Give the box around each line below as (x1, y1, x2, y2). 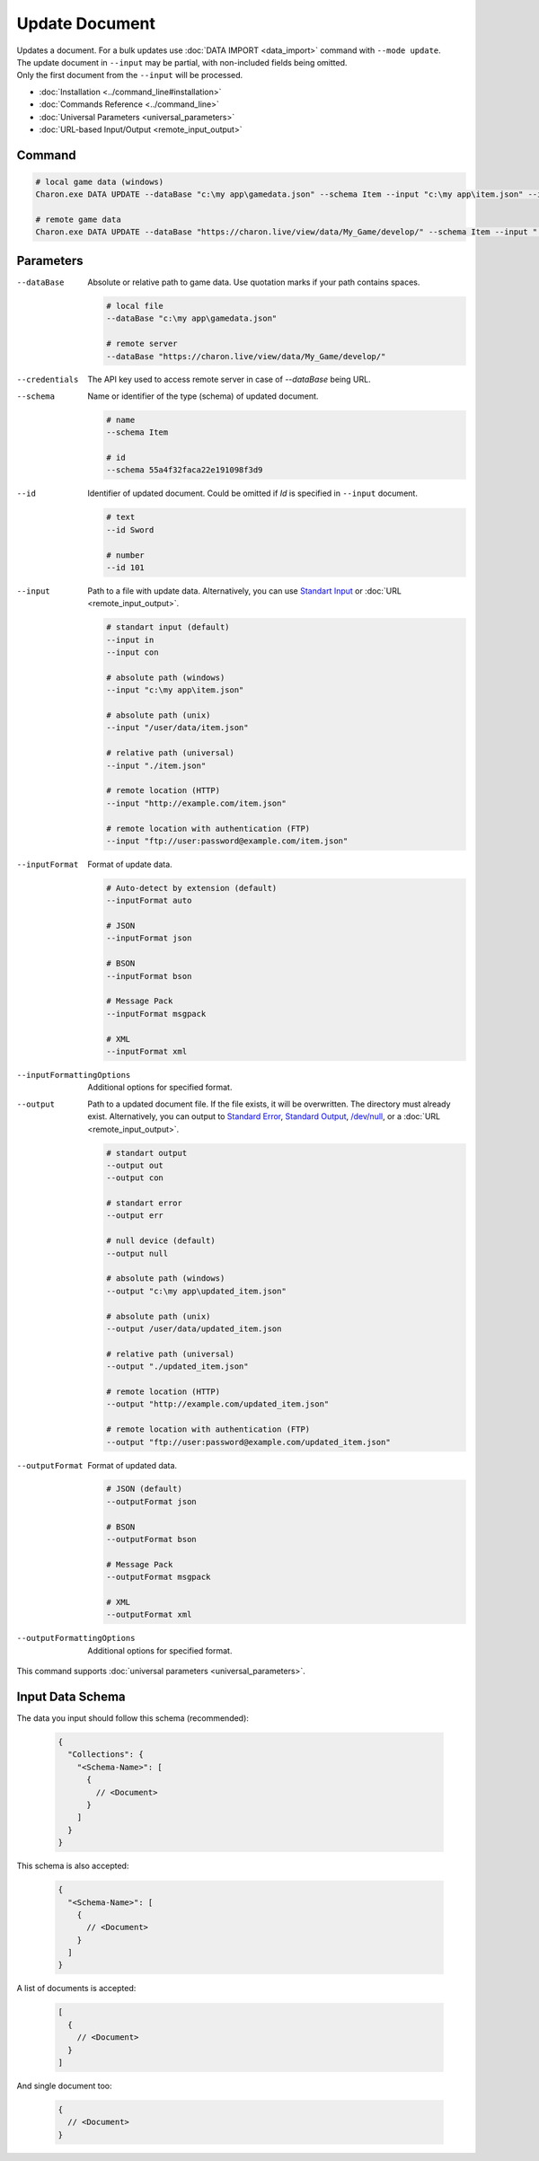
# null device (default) (106, 1236, 216, 1246)
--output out (106, 1160, 163, 1170)
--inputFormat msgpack (106, 1009, 207, 1019)
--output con (106, 1173, 163, 1183)
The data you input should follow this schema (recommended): (16, 1713, 249, 1724)
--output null (106, 1248, 169, 1258)
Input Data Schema (16, 1689, 126, 1704)
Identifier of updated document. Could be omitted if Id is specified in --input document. (87, 488, 418, 498)
